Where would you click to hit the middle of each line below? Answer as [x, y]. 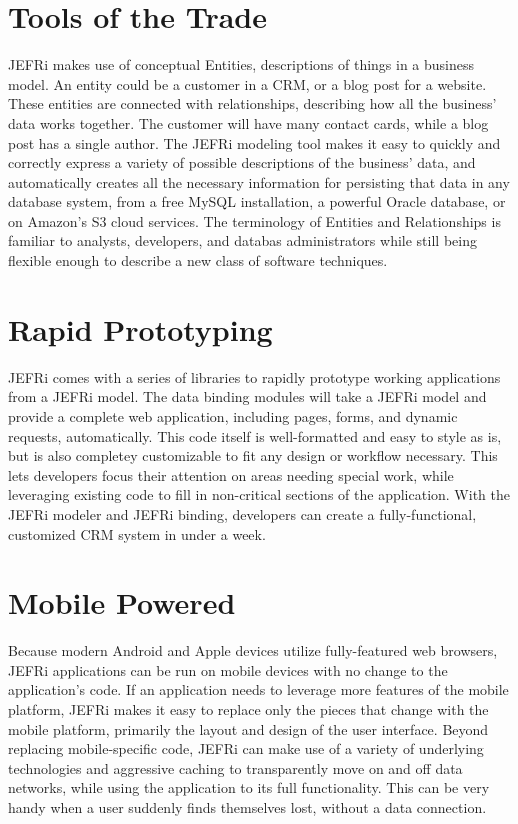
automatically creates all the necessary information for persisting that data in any [259, 181]
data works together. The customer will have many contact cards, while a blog [248, 122]
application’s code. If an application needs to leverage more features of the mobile [258, 689]
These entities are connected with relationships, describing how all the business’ [252, 103]
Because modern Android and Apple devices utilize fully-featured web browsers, [253, 650]
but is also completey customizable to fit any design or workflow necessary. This [253, 455]
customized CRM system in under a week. [137, 533]
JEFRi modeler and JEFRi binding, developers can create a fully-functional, [242, 513]
